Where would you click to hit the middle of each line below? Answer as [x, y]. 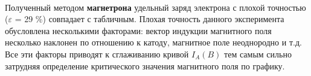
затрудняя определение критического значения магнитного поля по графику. [145, 66]
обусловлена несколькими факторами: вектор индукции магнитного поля [138, 30]
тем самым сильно [258, 54]
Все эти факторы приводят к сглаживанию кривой [97, 54]
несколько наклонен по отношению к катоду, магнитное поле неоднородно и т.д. [153, 42]
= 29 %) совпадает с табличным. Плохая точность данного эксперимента [149, 19]
